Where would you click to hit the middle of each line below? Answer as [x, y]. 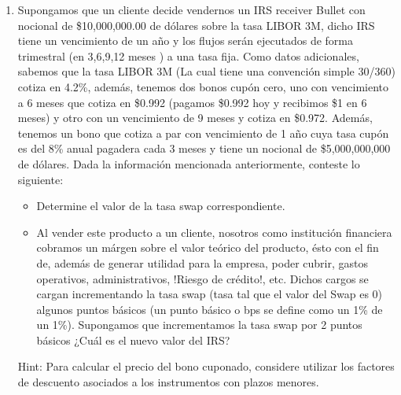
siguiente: [40, 179]
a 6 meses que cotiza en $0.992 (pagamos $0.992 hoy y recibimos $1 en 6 [192, 102]
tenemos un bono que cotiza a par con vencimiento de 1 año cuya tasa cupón [203, 133]
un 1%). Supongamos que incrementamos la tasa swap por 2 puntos [199, 325]
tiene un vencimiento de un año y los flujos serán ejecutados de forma [185, 41]
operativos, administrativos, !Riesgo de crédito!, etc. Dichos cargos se [202, 278]
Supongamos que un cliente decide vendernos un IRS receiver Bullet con [191, 9]
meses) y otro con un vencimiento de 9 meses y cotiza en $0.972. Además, [195, 118]
